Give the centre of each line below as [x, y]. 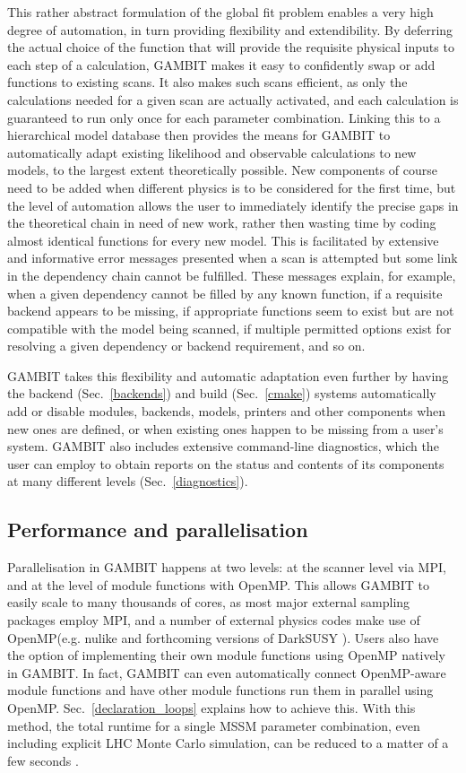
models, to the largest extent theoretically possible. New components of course [223, 170]
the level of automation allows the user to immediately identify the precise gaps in [233, 205]
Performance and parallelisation [158, 530]
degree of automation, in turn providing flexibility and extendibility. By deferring [230, 29]
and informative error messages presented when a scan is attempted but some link [233, 258]
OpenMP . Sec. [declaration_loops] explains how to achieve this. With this [211, 707]
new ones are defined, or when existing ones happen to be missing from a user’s [225, 428]
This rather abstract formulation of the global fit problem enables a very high [220, 12]
